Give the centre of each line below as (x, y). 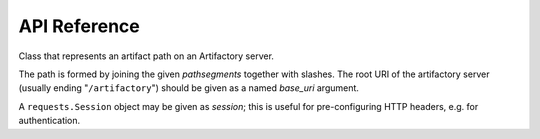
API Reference (79, 26)
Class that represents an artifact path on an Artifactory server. (146, 56)
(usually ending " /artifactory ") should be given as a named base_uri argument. (189, 88)
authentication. (49, 121)
